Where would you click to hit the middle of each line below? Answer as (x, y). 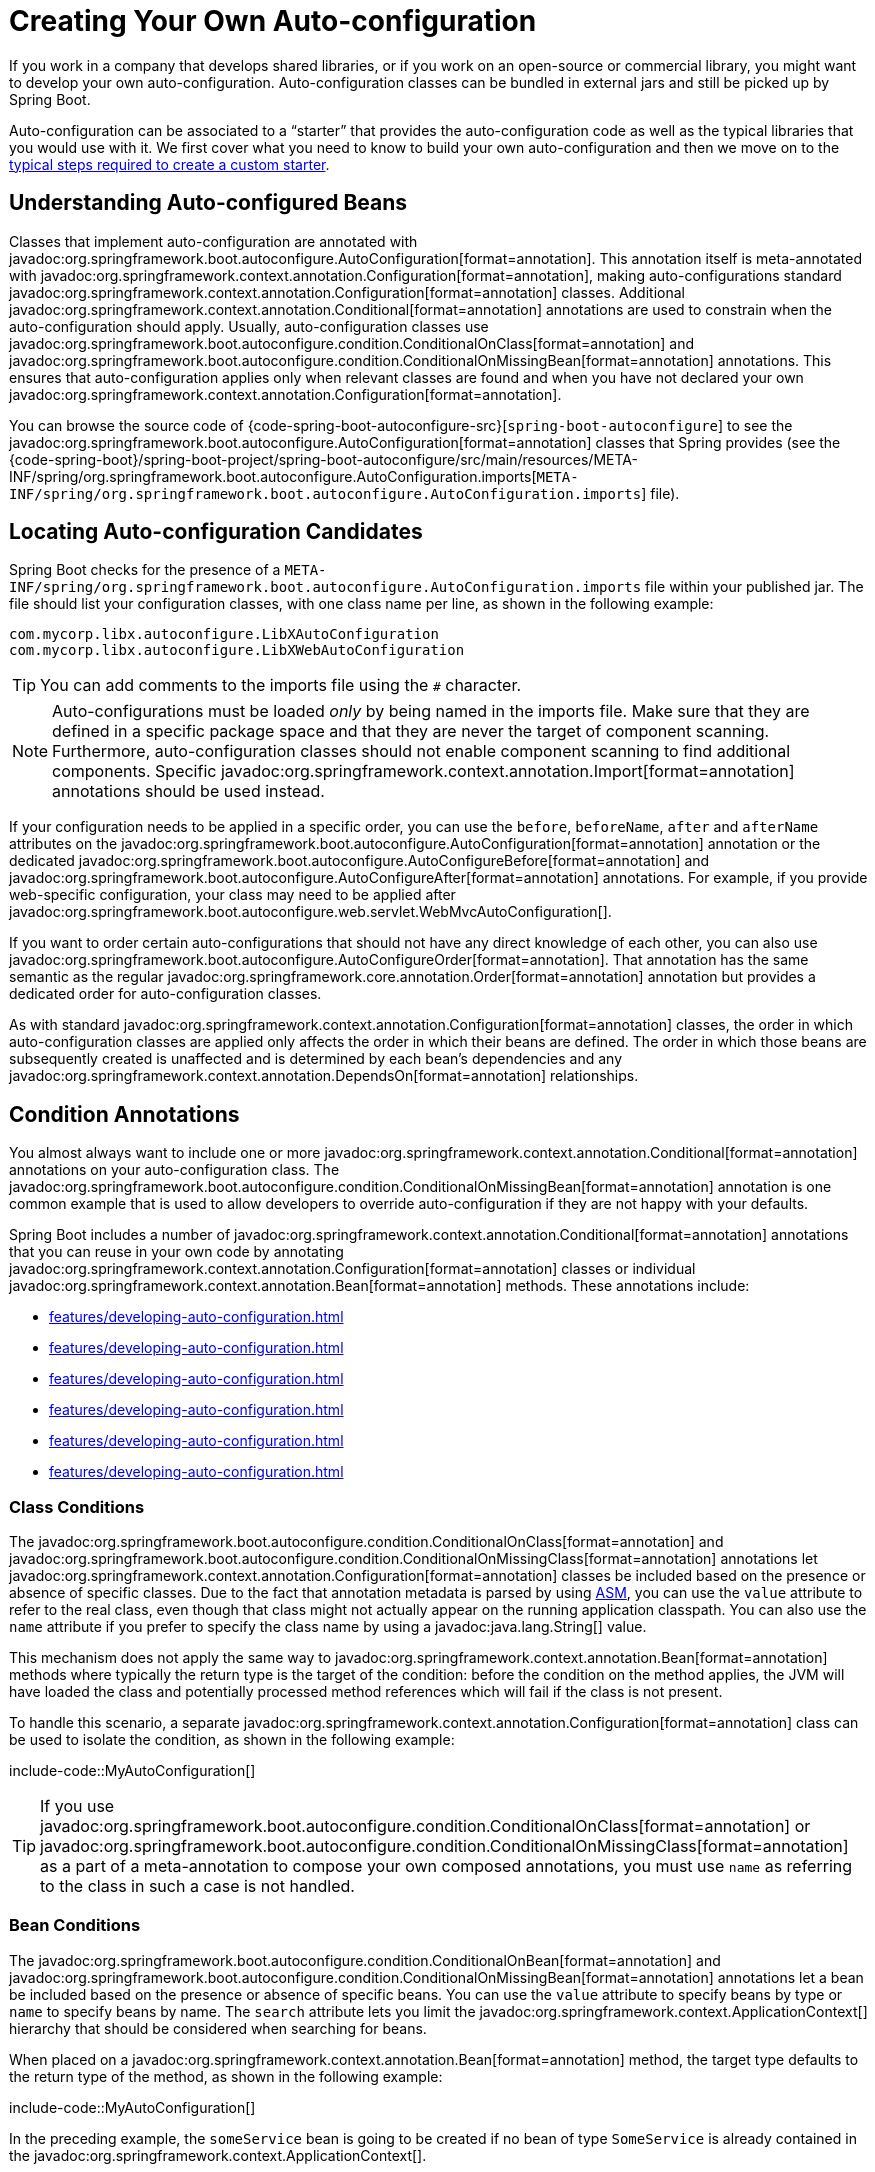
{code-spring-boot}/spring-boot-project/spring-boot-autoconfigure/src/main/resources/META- (323, 459)
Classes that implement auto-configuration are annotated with (213, 241)
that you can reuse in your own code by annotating (176, 1252)
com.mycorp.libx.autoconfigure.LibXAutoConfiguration (224, 634)
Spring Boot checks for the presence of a (145, 570)
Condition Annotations (124, 1114)
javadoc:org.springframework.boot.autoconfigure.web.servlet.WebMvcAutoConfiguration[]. (310, 912)
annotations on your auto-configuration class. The (174, 1170)
